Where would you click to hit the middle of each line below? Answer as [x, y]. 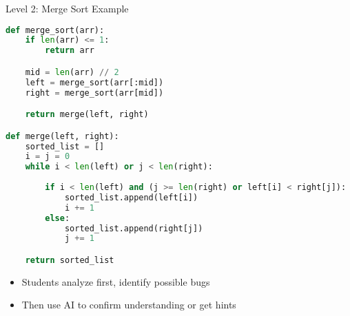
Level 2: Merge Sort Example [67, 8]
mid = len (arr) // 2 [72, 72]
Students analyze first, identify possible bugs [116, 281]
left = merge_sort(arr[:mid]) [94, 82]
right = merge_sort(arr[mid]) [94, 93]
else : [58, 218]
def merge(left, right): [62, 136]
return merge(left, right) [87, 115]
